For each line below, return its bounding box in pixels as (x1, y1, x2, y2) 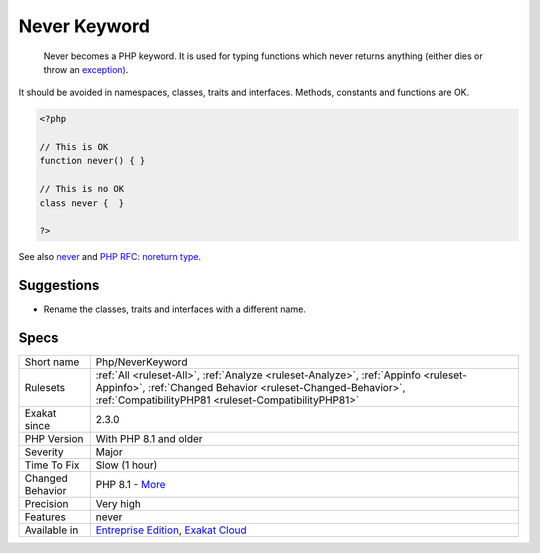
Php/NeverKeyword (95, 355, 188, 369)
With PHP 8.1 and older (95, 432, 204, 446)
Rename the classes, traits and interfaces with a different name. (43, 303, 307, 315)
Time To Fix (24, 458, 80, 472)
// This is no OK (39, 183, 125, 195)
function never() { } (39, 155, 146, 167)
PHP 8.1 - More (95, 478, 166, 492)
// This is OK (39, 141, 109, 153)
